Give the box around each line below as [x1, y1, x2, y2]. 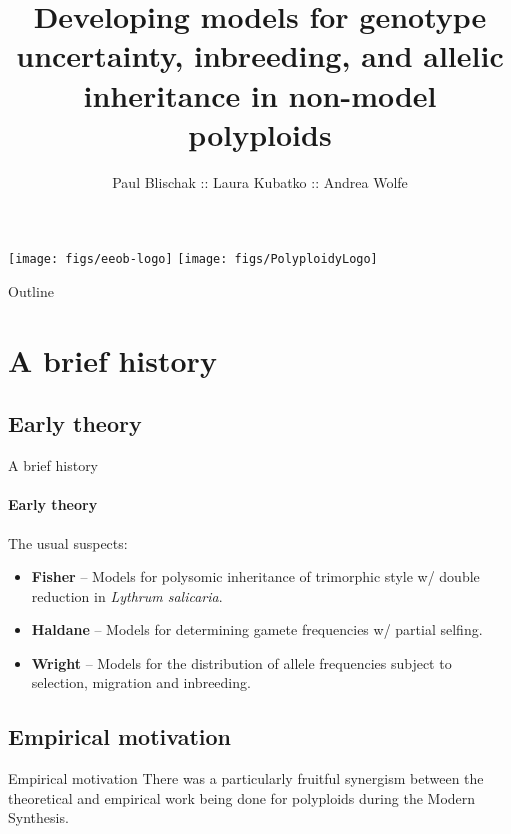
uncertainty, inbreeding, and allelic [16, 35, 504, 76]
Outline [8, 280, 54, 301]
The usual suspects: [8, 532, 128, 553]
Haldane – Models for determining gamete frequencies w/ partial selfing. [31, 619, 483, 640]
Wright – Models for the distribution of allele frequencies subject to [31, 652, 452, 673]
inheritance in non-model [83, 74, 437, 115]
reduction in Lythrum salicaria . [31, 585, 223, 606]
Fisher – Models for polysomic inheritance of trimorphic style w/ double [31, 566, 480, 587]
